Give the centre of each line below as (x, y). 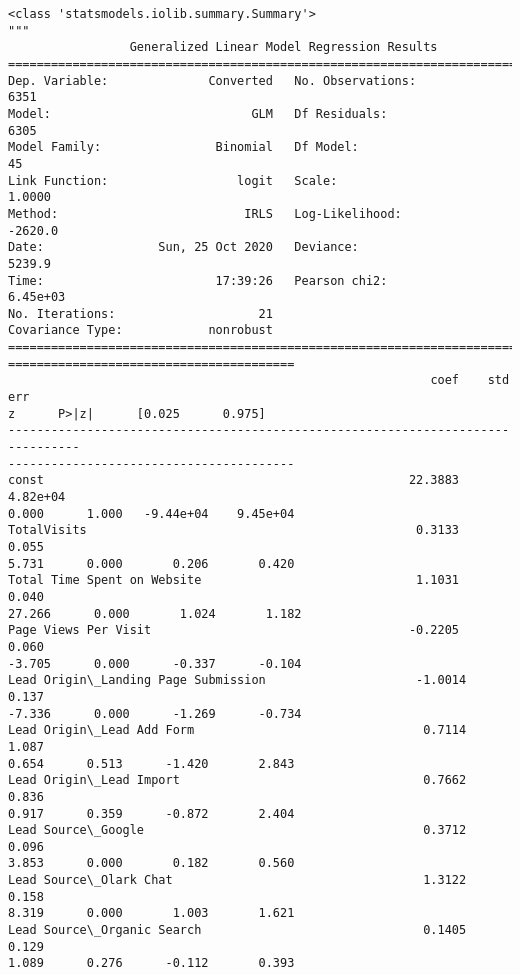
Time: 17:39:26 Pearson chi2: (198, 280)
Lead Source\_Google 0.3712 (237, 830)
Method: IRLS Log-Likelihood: (205, 213)
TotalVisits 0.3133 (234, 530)
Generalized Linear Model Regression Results (283, 47)
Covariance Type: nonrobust (140, 330)
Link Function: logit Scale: (173, 180)
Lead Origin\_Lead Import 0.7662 (237, 780)
